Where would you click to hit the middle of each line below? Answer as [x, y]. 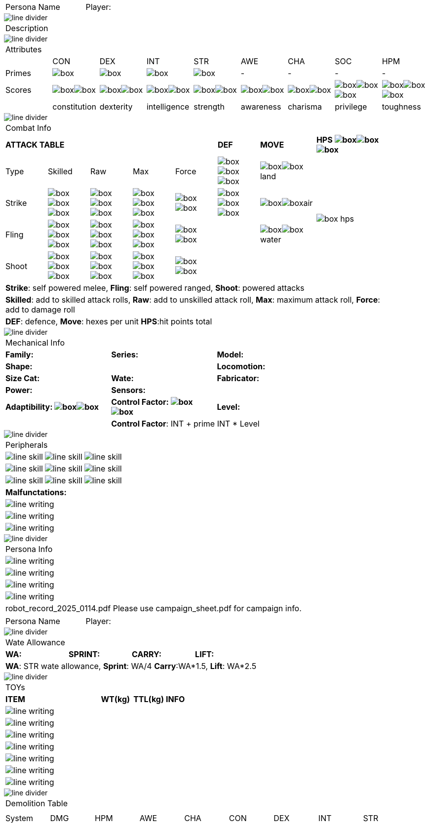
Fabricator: [238, 378]
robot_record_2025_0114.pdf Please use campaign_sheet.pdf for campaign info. [154, 608]
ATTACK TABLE [35, 145]
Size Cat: [23, 378]
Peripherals [27, 445]
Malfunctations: [36, 492]
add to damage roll [40, 310]
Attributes [24, 49]
